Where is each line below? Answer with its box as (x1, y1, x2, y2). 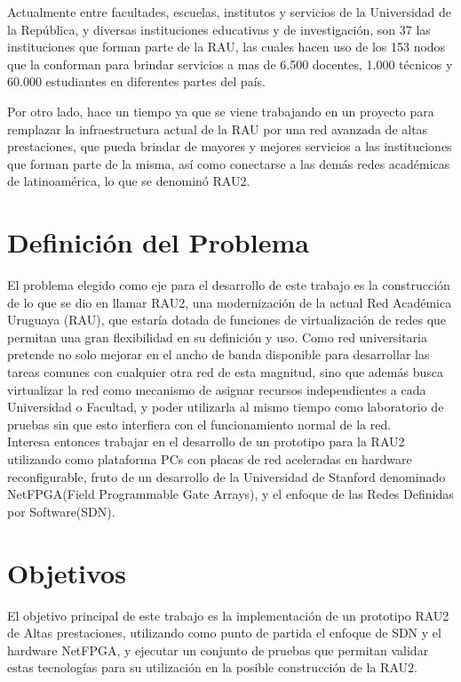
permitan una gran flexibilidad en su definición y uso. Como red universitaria (7, 327, 427, 346)
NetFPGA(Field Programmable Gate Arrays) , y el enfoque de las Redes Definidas (7, 485, 454, 503)
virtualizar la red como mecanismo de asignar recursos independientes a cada (7, 380, 426, 398)
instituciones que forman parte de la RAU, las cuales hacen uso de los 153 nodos (7, 37, 446, 56)
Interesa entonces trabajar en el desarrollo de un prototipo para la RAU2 (7, 432, 405, 451)
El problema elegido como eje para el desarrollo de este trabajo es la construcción (7, 276, 450, 294)
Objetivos (7, 554, 126, 590)
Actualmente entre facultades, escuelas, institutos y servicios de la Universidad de (7, 3, 452, 20)
